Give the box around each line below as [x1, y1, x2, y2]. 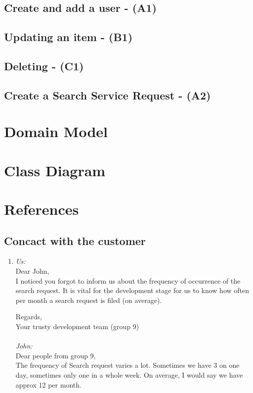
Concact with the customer [4, 233, 146, 248]
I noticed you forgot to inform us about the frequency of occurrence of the [15, 275, 241, 286]
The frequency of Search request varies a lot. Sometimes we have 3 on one [15, 360, 240, 370]
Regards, [15, 311, 42, 322]
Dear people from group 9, [15, 350, 96, 360]
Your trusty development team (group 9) [15, 321, 139, 332]
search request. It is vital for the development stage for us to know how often [15, 285, 250, 295]
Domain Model [4, 121, 108, 142]
